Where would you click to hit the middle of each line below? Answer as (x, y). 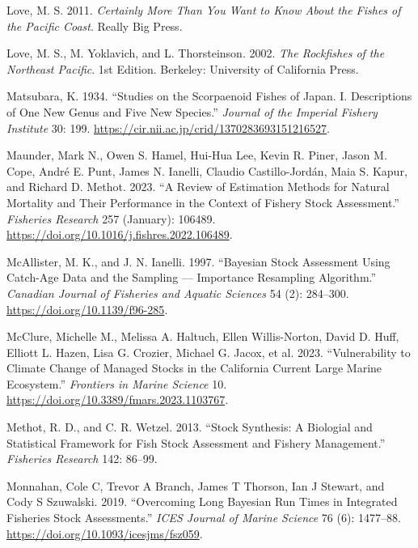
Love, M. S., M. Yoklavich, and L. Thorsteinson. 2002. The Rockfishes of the (196, 53)
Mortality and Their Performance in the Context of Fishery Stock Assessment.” (203, 202)
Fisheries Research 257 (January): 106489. (111, 218)
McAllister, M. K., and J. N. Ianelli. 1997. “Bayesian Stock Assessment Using (198, 261)
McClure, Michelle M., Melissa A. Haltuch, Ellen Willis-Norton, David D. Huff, (203, 336)
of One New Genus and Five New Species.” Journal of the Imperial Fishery (192, 111)
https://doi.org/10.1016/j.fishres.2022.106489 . (120, 234)
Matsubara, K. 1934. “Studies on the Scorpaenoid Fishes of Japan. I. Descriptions (209, 96)
